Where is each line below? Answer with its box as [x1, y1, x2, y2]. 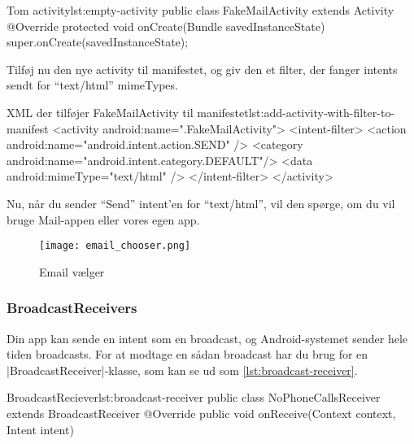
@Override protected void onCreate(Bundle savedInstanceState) [7, 17, 325, 34]
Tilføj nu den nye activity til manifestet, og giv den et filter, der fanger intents [7, 60, 398, 77]
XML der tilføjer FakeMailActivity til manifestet [7, 103, 249, 120]
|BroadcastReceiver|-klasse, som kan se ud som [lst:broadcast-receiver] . [7, 361, 358, 378]
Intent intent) [7, 420, 74, 437]
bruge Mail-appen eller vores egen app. [7, 211, 200, 228]
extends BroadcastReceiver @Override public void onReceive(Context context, [7, 404, 396, 421]
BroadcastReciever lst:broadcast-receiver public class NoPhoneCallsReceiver [7, 389, 381, 406]
